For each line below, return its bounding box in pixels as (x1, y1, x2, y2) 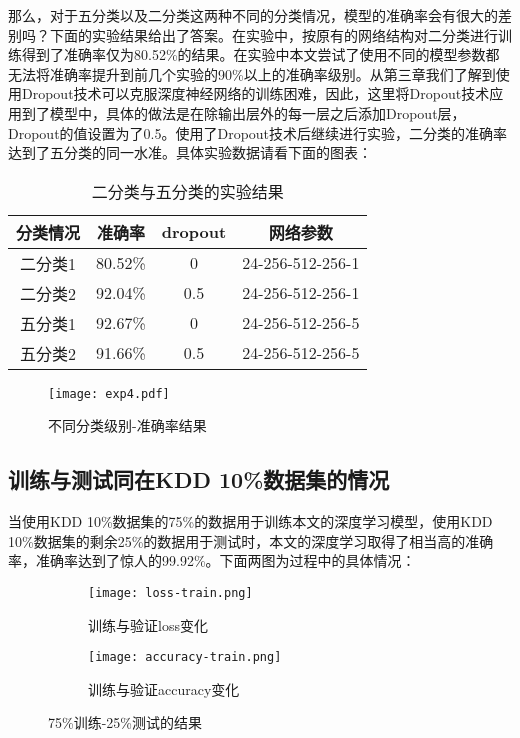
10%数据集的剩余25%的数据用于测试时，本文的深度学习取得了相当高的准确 (8, 530, 494, 551)
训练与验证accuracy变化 (88, 678, 240, 699)
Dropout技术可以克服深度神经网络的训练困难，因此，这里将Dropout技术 (21, 83, 490, 104)
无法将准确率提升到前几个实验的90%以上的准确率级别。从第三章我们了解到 (8, 63, 496, 84)
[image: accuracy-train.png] (88, 650, 282, 665)
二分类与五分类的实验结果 (91, 179, 284, 203)
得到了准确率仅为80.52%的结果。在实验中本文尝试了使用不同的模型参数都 (21, 44, 500, 65)
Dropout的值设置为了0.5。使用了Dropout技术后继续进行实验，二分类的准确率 (8, 122, 508, 143)
